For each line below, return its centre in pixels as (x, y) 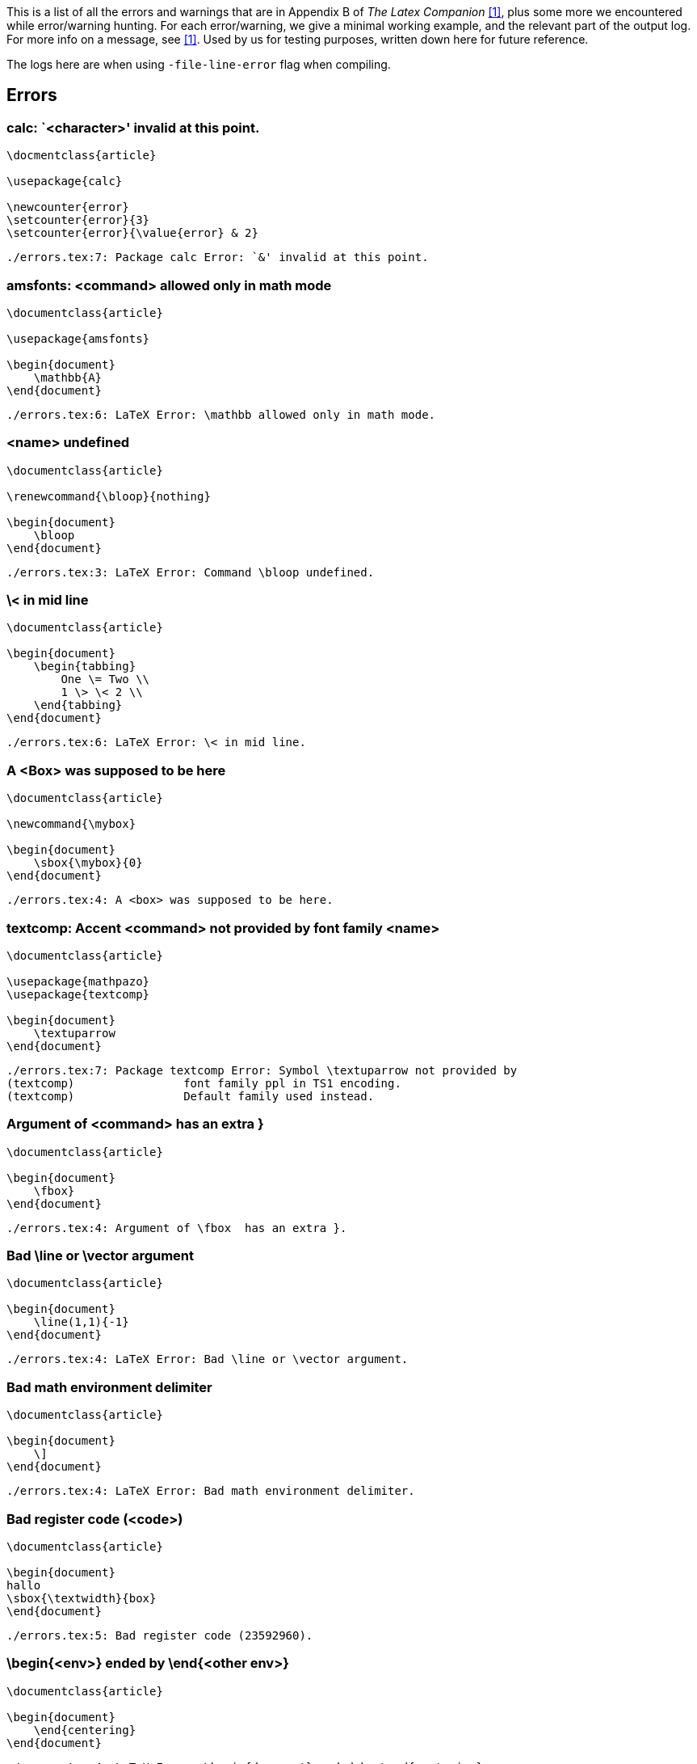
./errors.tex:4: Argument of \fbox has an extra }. (177, 1228)
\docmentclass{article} (82, 156)
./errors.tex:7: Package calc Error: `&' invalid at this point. (218, 257)
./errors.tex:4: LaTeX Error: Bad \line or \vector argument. (208, 1359)
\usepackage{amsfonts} (78, 338)
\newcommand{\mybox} (71, 824)
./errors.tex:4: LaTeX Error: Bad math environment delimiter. (211, 1491)
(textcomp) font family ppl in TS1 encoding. (204, 1083)
